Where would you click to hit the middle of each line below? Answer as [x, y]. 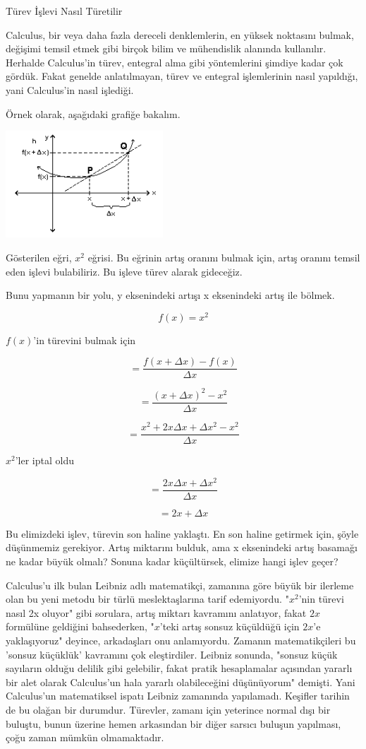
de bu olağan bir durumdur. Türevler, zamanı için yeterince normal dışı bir [168, 709]
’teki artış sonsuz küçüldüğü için [230, 626]
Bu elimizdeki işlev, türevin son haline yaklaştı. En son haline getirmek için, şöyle [182, 533]
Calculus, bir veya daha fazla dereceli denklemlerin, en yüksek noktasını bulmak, [180, 34]
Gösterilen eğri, [39, 257]
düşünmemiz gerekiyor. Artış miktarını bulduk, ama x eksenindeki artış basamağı [182, 547]
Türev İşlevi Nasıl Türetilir [64, 11]
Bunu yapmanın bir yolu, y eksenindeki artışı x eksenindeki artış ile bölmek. [170, 295]
